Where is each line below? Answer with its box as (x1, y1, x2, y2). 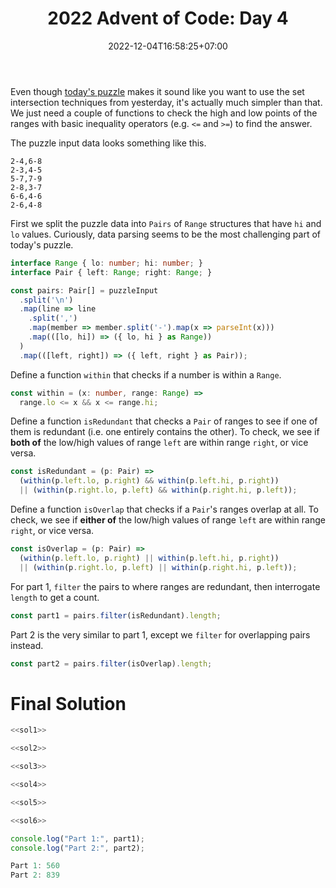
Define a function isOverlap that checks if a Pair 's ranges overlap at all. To (10, 503, 319, 516)
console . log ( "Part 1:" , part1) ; (10, 833, 145, 844)
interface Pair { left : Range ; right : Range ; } (10, 267, 213, 277)
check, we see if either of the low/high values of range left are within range (10, 514, 326, 526)
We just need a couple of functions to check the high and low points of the (10, 107, 318, 119)
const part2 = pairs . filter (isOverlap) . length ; (10, 658, 213, 669)
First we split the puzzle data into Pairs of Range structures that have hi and (10, 217, 322, 229)
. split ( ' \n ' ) (19, 295, 74, 305)
